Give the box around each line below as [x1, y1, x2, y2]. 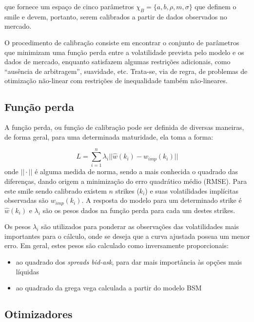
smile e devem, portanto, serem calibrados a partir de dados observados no [4, 11, 227, 21]
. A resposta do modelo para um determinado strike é [81, 195, 242, 205]
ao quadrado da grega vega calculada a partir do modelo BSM [16, 283, 202, 293]
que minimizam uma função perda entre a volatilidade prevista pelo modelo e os [4, 47, 244, 57]
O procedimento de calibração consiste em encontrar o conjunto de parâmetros [4, 37, 239, 47]
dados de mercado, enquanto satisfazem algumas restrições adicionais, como [4, 56, 231, 67]
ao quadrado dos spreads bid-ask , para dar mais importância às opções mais [16, 257, 242, 267]
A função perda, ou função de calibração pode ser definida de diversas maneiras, [4, 122, 244, 132]
